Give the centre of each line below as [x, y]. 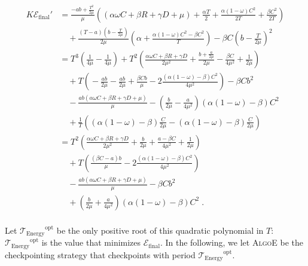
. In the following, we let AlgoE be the [231, 242]
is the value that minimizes [91, 242]
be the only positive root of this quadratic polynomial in [160, 230]
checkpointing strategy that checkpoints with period [100, 254]
